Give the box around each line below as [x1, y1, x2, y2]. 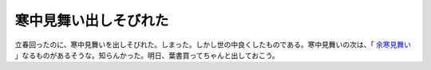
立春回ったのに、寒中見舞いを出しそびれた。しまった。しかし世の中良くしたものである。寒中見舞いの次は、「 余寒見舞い [14, 40, 411, 49]
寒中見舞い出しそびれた [14, 12, 169, 29]
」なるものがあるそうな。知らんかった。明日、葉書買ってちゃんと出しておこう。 [14, 50, 279, 60]
